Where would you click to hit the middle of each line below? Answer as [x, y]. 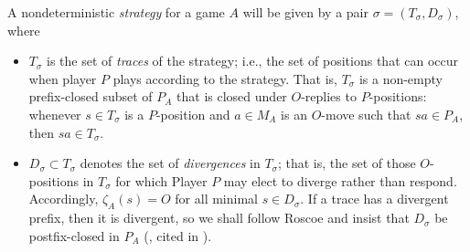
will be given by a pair [305, 12]
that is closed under [232, 96]
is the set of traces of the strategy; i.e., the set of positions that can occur [252, 61]
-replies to [329, 96]
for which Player [161, 180]
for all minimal [216, 199]
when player [63, 78]
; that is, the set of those [347, 163]
